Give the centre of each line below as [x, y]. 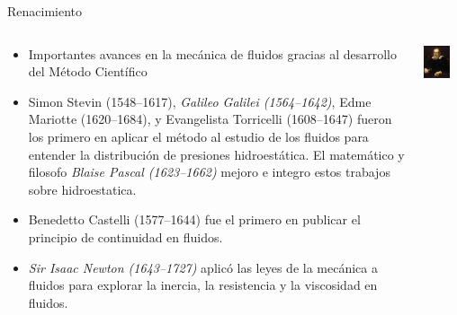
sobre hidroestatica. [82, 189]
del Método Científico [88, 71]
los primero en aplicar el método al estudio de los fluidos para [198, 136]
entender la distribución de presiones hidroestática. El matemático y [216, 154]
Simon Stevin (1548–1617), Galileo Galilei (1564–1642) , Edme [200, 101]
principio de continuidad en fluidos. [125, 236]
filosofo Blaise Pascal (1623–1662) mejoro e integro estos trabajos [209, 172]
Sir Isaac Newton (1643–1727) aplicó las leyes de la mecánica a [203, 267]
